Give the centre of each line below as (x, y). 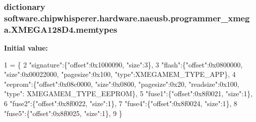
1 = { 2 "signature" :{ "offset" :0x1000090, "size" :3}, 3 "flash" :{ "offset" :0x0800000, (123, 64)
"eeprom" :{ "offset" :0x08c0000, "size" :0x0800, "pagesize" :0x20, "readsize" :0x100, (122, 84)
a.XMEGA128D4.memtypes (61, 29)
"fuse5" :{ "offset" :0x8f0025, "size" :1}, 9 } (63, 113)
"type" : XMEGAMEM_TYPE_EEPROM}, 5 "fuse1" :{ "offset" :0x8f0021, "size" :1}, (128, 93)
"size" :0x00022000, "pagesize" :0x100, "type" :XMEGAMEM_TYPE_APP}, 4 (120, 74)
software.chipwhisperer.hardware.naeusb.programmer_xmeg (127, 18)
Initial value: (26, 48)
